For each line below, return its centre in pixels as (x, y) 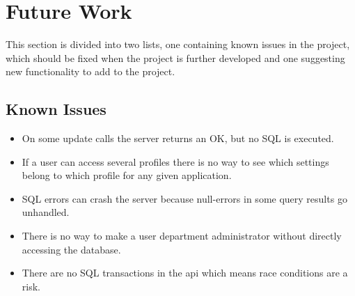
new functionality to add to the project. (90, 71)
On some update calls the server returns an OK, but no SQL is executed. (178, 138)
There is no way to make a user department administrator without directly (182, 236)
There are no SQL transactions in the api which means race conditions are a (185, 273)
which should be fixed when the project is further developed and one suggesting (175, 57)
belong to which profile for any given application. (127, 175)
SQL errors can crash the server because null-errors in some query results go (184, 198)
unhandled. (46, 212)
